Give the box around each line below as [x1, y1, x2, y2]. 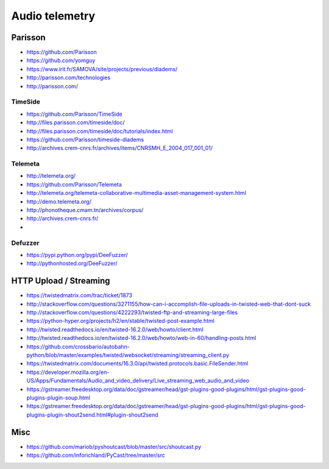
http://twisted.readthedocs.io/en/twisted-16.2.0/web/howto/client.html [26, 326, 203, 333]
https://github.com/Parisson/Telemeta [26, 180, 122, 188]
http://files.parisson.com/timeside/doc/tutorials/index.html [26, 127, 173, 135]
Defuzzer [11, 238, 40, 247]
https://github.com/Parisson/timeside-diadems [26, 136, 144, 143]
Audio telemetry [11, 9, 96, 23]
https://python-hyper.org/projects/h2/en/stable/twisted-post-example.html [26, 317, 214, 325]
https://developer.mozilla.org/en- [26, 368, 110, 376]
